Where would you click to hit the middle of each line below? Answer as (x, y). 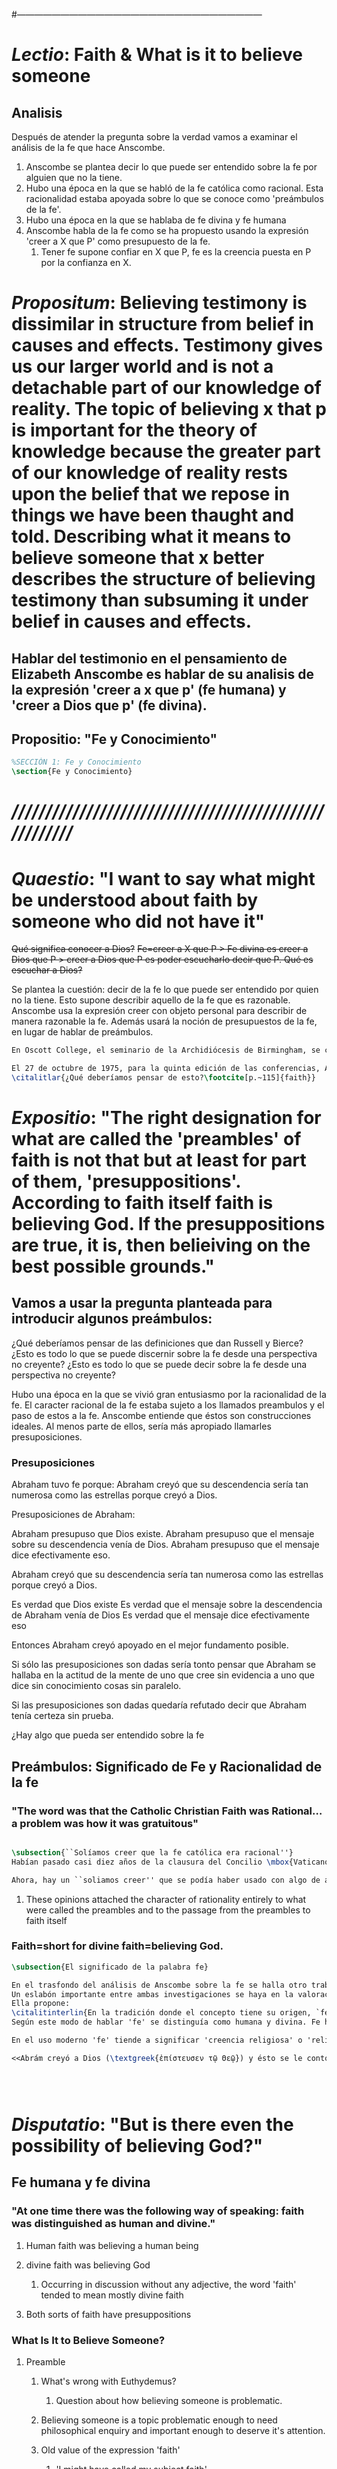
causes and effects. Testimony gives (167, 345)
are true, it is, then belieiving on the (161, 1245)
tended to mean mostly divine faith (112, 2295)
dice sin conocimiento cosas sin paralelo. (96, 1686)
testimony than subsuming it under (160, 600)
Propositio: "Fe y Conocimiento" (114, 739)
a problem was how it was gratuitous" (105, 1823)
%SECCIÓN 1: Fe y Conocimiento (76, 762)
